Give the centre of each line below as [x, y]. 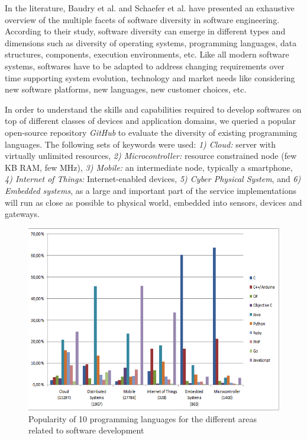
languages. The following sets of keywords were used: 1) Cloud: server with [140, 144]
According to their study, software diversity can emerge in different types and [145, 31]
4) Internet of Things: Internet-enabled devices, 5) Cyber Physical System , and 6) [153, 179]
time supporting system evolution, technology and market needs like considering [150, 77]
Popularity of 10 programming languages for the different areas [143, 418]
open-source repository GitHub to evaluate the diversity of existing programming [151, 132]
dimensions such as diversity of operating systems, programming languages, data [151, 42]
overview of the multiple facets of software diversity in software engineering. [142, 19]
